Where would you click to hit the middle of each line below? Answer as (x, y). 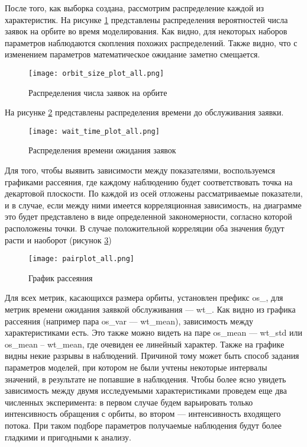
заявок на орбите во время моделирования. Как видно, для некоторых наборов (146, 31)
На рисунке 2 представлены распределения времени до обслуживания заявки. (144, 112)
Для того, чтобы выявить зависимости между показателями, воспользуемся (140, 170)
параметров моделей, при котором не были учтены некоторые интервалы (136, 367)
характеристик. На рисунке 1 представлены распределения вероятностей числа (146, 19)
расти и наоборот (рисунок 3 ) (58, 239)
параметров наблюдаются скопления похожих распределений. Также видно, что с (151, 42)
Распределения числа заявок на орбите (98, 92)
